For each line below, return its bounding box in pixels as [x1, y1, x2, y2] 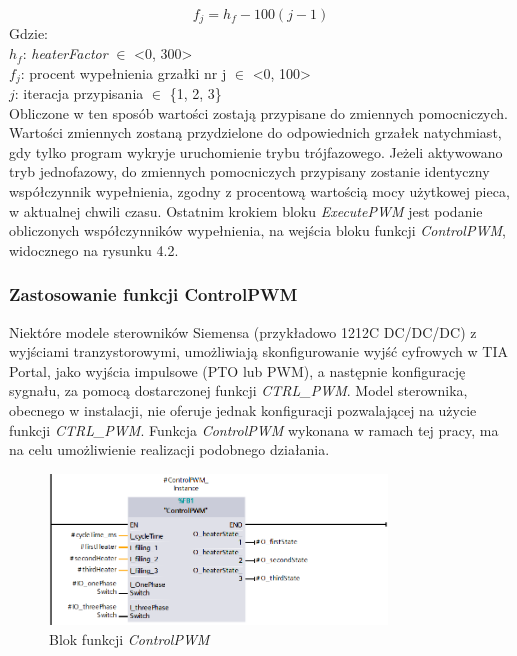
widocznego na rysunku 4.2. [9, 239, 179, 260]
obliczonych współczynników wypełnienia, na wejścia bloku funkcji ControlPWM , [9, 220, 506, 241]
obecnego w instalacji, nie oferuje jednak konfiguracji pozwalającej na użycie [9, 400, 477, 421]
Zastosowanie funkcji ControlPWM [9, 282, 298, 307]
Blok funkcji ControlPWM [49, 628, 210, 649]
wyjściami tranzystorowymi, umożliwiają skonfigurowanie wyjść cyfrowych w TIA [9, 341, 508, 362]
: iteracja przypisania [14, 83, 144, 104]
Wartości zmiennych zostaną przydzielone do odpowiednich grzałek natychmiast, [9, 122, 502, 143]
